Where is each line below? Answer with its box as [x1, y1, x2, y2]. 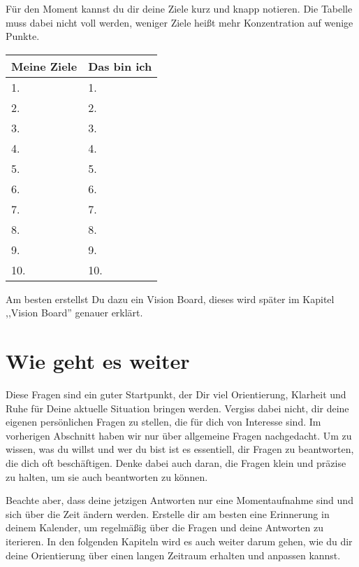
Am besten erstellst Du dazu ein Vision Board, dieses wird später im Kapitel [6, 291, 335, 306]
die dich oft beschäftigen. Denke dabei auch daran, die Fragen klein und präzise [6, 456, 346, 470]
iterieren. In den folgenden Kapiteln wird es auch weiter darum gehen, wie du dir [6, 534, 353, 549]
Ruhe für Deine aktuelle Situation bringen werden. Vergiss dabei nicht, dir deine [6, 400, 349, 415]
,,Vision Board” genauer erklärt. [6, 305, 143, 320]
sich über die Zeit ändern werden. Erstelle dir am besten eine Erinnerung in [6, 506, 330, 521]
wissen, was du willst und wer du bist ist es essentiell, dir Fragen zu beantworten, [6, 442, 354, 456]
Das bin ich [88, 57, 152, 74]
